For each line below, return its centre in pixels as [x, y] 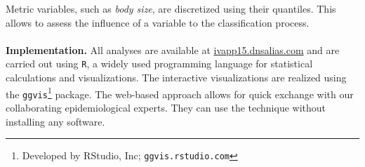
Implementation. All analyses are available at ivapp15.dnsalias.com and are [173, 49]
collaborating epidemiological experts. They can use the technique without [166, 107]
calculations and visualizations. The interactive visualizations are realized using [176, 78]
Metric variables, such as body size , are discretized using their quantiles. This [171, 8]
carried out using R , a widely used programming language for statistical [159, 64]
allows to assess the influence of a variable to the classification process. [158, 22]
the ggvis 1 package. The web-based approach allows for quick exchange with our [180, 93]
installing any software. [55, 121]
